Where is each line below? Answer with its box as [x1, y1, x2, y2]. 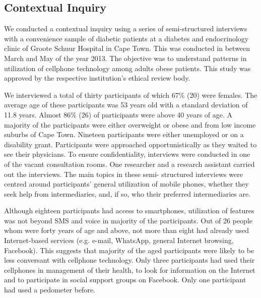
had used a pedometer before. [4, 284, 95, 295]
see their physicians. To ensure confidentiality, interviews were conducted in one [4, 149, 250, 159]
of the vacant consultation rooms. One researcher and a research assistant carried [4, 158, 255, 169]
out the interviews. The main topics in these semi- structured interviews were [4, 168, 243, 179]
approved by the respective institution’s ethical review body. [4, 73, 190, 83]
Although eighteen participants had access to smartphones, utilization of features [4, 205, 254, 216]
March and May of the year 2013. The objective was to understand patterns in [4, 52, 247, 63]
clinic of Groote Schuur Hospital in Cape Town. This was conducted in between [4, 43, 250, 53]
